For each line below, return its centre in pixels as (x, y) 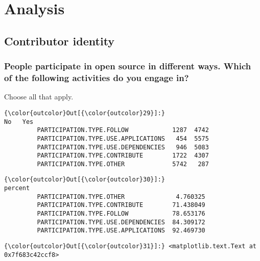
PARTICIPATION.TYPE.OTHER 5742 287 (123, 164)
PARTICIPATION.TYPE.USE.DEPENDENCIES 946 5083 (123, 147)
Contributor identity (60, 41)
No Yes (19, 122)
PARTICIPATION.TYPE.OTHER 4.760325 (121, 197)
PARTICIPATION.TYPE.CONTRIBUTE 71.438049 (121, 205)
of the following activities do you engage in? (97, 77)
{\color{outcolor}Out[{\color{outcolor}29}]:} (85, 113)
